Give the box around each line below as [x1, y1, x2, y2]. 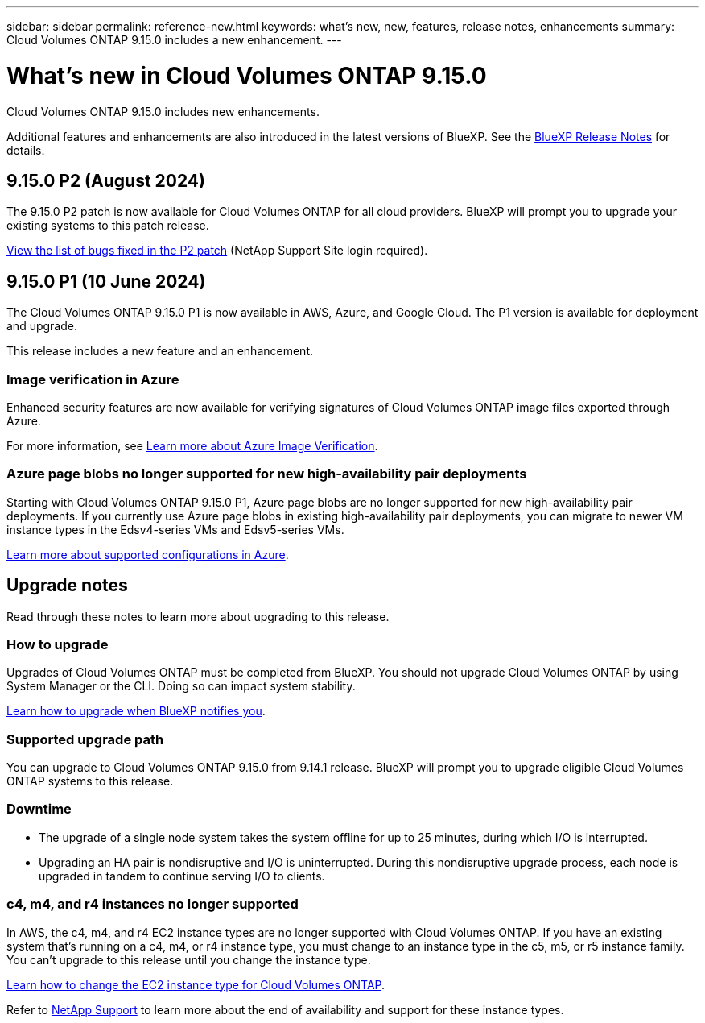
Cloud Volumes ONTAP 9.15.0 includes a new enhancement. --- [6, 33, 342, 47]
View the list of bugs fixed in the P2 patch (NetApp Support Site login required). [6, 243, 428, 258]
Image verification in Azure [6, 371, 179, 387]
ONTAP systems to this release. [6, 774, 174, 789]
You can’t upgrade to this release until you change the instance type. [6, 952, 371, 967]
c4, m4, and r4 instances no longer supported [6, 896, 299, 913]
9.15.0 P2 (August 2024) [6, 170, 205, 191]
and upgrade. [6, 319, 77, 333]
